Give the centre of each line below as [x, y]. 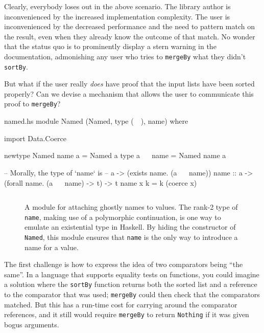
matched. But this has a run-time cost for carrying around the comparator [121, 304]
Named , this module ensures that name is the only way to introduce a [131, 237]
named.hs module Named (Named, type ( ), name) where [96, 121]
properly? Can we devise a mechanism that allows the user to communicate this [129, 93]
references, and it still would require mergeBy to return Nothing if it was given [127, 314]
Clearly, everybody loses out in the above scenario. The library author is [117, 6]
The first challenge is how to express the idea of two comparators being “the [124, 264]
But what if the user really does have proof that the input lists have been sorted [129, 84]
